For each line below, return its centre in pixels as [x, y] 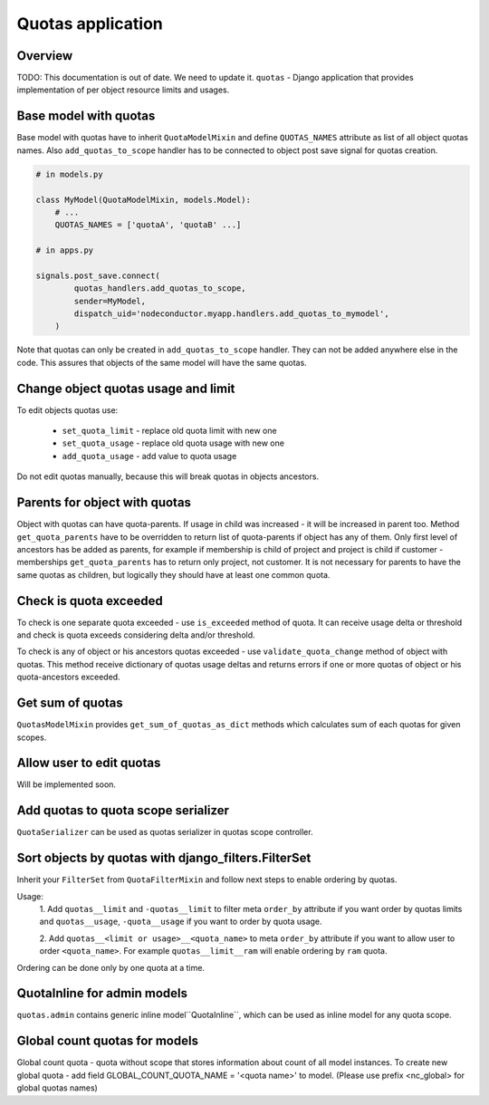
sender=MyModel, [110, 301]
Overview [45, 56]
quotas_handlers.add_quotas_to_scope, [160, 288]
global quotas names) [58, 1088]
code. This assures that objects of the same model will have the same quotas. [162, 362]
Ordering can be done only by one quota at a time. [111, 967]
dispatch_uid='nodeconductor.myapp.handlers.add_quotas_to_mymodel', [231, 314]
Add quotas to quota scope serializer [123, 811]
